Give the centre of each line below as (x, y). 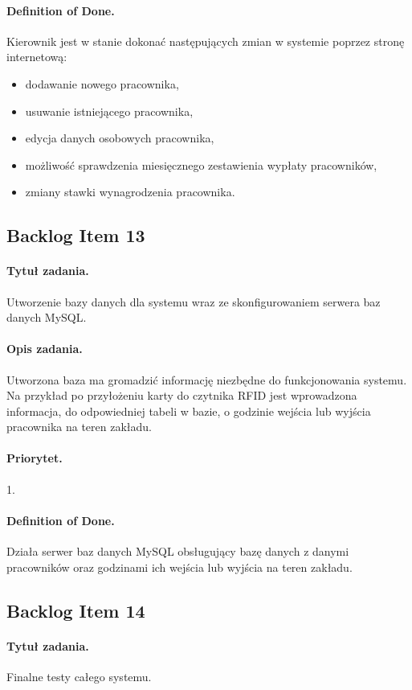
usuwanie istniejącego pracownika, (109, 111)
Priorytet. (35, 458)
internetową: (37, 57)
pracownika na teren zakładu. (79, 427)
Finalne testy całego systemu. (79, 676)
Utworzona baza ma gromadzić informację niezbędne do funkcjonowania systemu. (207, 379)
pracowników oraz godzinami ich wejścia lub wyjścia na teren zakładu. (179, 567)
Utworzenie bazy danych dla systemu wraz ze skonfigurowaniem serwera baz (194, 301)
